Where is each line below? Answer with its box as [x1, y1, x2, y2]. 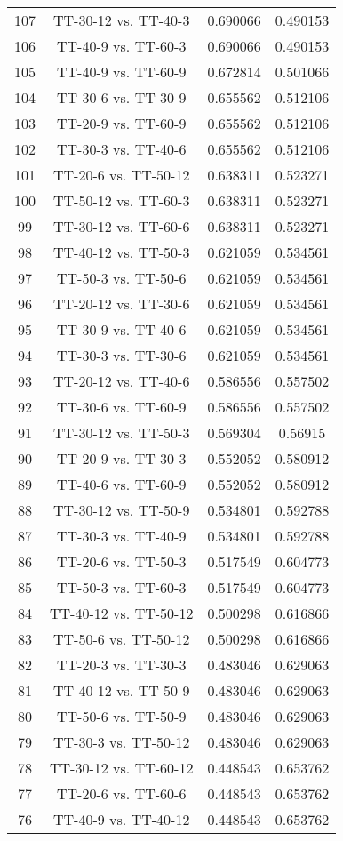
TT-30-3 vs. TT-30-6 [57, 345, 187, 365]
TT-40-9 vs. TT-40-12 [53, 809, 190, 829]
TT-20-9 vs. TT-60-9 [57, 113, 187, 133]
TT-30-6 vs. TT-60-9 [57, 396, 187, 417]
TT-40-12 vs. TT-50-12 [50, 603, 194, 623]
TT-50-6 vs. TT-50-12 [53, 629, 190, 649]
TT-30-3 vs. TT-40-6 [57, 139, 187, 159]
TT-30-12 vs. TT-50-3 [53, 422, 190, 443]
